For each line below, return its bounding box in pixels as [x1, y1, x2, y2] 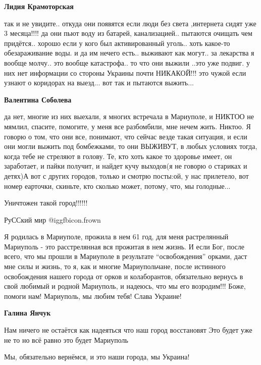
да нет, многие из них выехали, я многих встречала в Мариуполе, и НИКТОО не [4, 111, 254, 122]
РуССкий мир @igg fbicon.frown [4, 214, 101, 225]
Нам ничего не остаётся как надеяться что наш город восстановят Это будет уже [4, 325, 252, 335]
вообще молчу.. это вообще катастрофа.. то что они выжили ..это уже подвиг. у [4, 57, 250, 68]
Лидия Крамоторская [4, 1, 74, 11]
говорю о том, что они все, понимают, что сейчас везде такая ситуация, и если [4, 131, 247, 141]
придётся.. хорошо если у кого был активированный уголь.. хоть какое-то [4, 37, 230, 48]
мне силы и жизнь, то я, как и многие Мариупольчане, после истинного [4, 261, 226, 272]
